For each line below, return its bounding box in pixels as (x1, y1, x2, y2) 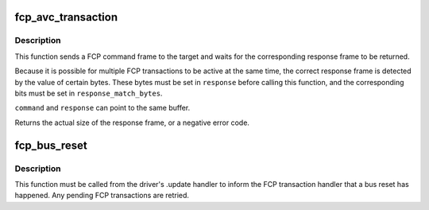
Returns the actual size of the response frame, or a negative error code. (14, 118, 250, 127)
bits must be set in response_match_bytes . (14, 88, 163, 98)
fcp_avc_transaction (14, 10, 118, 24)
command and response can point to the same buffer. (14, 103, 191, 113)
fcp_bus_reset (14, 138, 87, 152)
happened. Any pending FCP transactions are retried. (14, 191, 190, 200)
